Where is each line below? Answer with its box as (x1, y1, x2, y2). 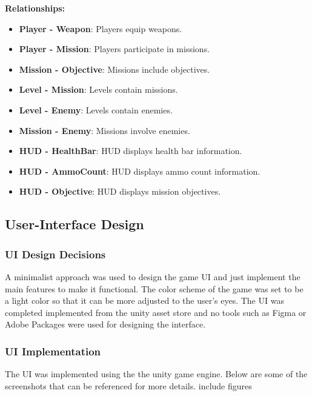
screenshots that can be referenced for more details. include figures (5, 379, 252, 392)
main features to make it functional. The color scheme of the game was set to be (5, 282, 304, 295)
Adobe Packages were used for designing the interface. (5, 318, 206, 331)
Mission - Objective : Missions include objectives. (19, 62, 210, 75)
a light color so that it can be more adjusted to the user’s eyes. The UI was (5, 294, 284, 307)
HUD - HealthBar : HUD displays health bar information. (19, 144, 242, 157)
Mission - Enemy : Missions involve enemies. (19, 124, 190, 136)
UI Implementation (5, 343, 101, 358)
